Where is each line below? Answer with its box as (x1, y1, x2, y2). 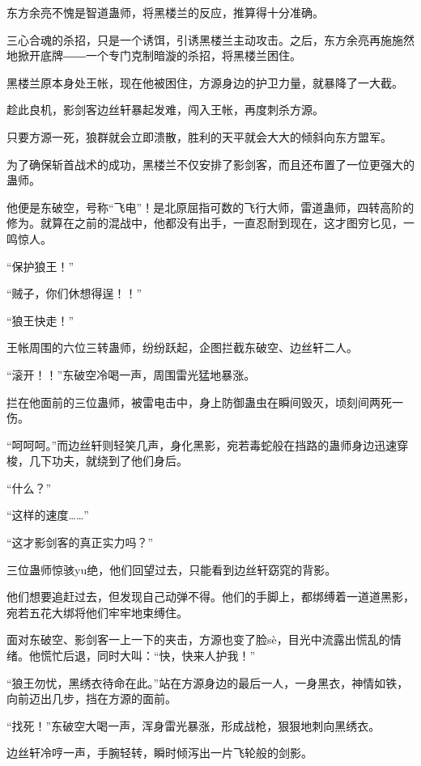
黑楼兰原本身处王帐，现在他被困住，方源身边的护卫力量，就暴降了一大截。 (6, 74, 403, 91)
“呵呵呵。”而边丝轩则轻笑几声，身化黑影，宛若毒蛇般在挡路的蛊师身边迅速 (6, 436, 398, 453)
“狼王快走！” (6, 311, 74, 328)
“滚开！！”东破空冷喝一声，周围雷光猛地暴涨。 (6, 366, 256, 383)
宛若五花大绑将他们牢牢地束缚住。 (6, 603, 188, 620)
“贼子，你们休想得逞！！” (6, 285, 142, 302)
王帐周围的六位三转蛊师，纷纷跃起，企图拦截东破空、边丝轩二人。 (6, 339, 358, 356)
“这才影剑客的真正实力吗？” (6, 534, 154, 551)
